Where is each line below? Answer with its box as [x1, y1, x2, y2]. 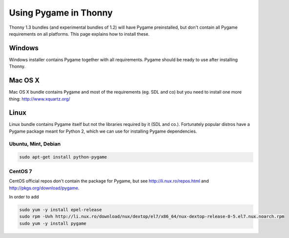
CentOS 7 [9, 168, 32, 175]
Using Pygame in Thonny [9, 7, 113, 18]
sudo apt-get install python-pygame [19, 154, 107, 160]
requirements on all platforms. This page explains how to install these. [9, 31, 150, 37]
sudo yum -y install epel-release [19, 207, 102, 212]
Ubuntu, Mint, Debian [9, 140, 61, 147]
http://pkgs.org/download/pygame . [9, 185, 80, 191]
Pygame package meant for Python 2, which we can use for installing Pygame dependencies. [9, 128, 197, 134]
